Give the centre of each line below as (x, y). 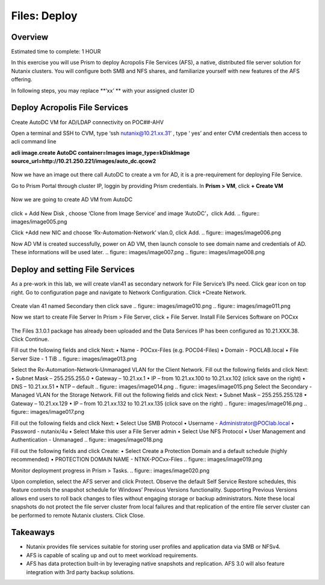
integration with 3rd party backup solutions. (80, 572)
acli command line (34, 142)
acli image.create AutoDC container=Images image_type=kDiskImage (101, 152)
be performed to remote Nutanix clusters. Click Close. (78, 515)
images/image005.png (39, 222)
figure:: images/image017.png (48, 412)
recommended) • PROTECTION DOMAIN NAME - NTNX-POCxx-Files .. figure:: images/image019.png (137, 459)
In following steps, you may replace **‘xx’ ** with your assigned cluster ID (103, 90)
